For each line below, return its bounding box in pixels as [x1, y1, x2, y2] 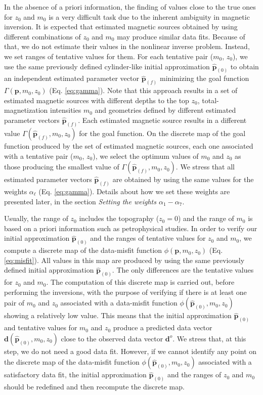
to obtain [230, 61, 259, 71]
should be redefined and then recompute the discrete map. [4, 381, 185, 392]
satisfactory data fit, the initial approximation [4, 369, 147, 380]
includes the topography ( [79, 213, 159, 224]
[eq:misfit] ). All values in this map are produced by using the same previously [4, 254, 245, 265]
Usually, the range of [4, 213, 68, 224]
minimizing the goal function [159, 73, 249, 83]
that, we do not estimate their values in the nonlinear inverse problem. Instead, [4, 41, 250, 52]
